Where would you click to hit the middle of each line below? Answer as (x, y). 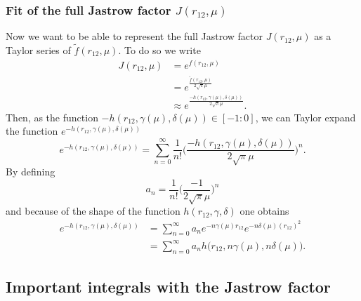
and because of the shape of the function (93, 211)
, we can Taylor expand (306, 117)
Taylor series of (38, 50)
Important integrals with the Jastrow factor (168, 287)
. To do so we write (159, 50)
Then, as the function (52, 117)
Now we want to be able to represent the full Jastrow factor (134, 36)
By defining (31, 171)
